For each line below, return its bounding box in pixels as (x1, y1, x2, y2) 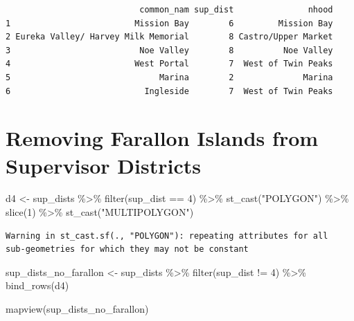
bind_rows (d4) (6, 278, 69, 293)
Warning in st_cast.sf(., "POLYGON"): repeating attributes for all (6, 230, 328, 241)
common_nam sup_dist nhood (139, 5, 333, 15)
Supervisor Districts (6, 151, 201, 179)
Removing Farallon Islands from (6, 124, 319, 152)
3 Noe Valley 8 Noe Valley (6, 45, 333, 55)
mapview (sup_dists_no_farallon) (6, 302, 149, 316)
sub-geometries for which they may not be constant (6, 244, 249, 255)
